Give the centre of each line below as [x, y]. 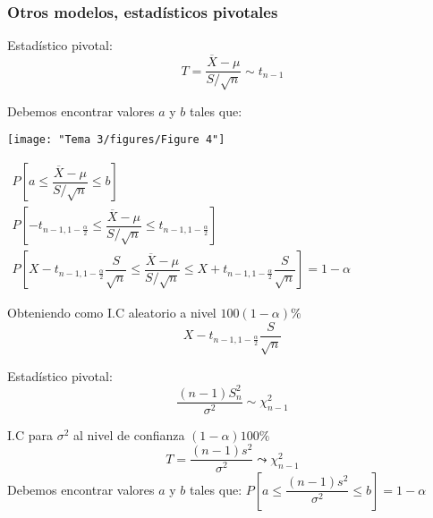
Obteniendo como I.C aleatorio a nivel [112, 313]
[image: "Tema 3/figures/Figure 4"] [116, 140]
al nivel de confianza [129, 434]
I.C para [30, 434]
